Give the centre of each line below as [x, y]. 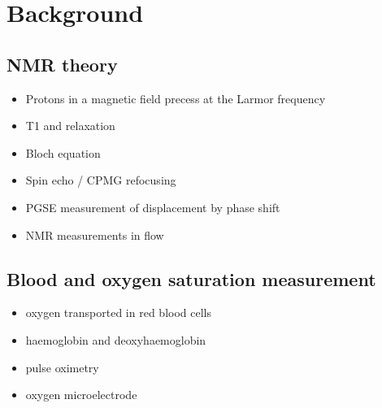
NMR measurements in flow [95, 234]
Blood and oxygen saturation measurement [191, 278]
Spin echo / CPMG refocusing [101, 180]
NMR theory [62, 64]
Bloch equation [63, 152]
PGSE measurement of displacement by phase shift [153, 207]
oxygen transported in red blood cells [118, 313]
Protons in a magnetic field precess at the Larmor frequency [176, 98]
